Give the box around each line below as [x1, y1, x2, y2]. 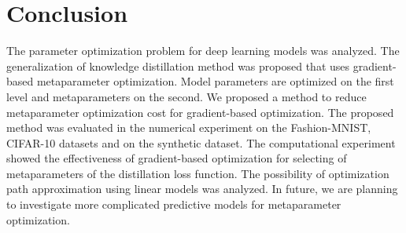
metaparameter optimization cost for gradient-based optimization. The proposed [6, 104, 394, 120]
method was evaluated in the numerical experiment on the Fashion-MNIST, [6, 119, 371, 136]
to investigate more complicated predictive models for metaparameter [6, 196, 341, 213]
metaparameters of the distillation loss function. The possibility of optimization [6, 165, 389, 181]
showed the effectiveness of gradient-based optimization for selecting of [6, 150, 347, 166]
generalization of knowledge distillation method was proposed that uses [6, 57, 350, 74]
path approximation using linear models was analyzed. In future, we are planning [6, 180, 398, 197]
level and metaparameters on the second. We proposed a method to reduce [6, 88, 367, 104]
